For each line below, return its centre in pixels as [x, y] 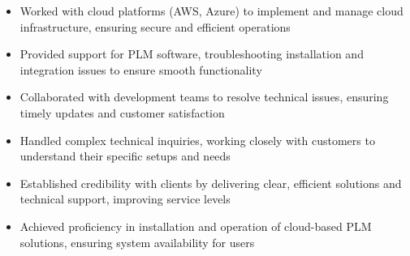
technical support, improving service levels [125, 199]
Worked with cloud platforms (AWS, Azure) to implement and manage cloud [211, 11]
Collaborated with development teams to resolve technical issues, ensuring [204, 97]
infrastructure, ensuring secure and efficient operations [155, 26]
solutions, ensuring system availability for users [137, 242]
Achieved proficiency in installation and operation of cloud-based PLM [196, 226]
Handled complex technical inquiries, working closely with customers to [197, 140]
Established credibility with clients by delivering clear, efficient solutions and [211, 183]
